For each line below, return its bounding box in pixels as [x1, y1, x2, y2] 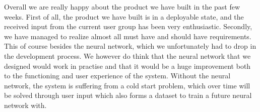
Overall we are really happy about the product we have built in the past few [4, 2, 240, 12]
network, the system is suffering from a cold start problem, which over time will [4, 80, 250, 90]
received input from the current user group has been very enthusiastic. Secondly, [4, 21, 252, 32]
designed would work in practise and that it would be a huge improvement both [4, 60, 251, 71]
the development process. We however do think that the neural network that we [4, 50, 251, 61]
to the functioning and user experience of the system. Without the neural [4, 70, 231, 81]
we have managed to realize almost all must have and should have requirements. [4, 31, 251, 41]
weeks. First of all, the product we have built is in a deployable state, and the [4, 11, 244, 22]
